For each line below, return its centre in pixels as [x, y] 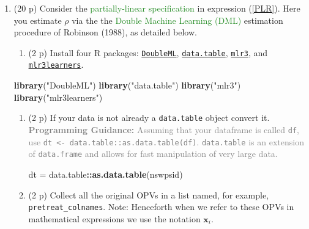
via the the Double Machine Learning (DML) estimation [177, 20]
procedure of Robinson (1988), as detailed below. [105, 32]
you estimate [38, 20]
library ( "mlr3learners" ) [58, 97]
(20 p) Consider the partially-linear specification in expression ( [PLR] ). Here [157, 8]
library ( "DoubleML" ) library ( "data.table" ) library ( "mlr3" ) [127, 85]
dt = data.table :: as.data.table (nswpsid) [106, 174]
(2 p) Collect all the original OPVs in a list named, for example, [149, 194]
